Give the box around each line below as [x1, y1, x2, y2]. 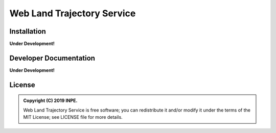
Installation [9, 27, 46, 36]
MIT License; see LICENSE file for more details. [23, 114, 123, 120]
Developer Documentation [9, 54, 96, 62]
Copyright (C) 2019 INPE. [23, 97, 78, 104]
